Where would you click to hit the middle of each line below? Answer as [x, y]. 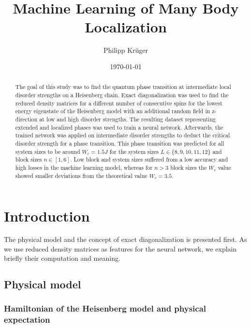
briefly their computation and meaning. [62, 258]
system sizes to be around [48, 151]
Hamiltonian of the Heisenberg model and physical [105, 308]
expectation [27, 319]
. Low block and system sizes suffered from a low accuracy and [149, 159]
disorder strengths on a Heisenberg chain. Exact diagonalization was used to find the [122, 95]
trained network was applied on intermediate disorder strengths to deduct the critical [123, 135]
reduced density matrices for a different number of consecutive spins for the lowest [119, 103]
